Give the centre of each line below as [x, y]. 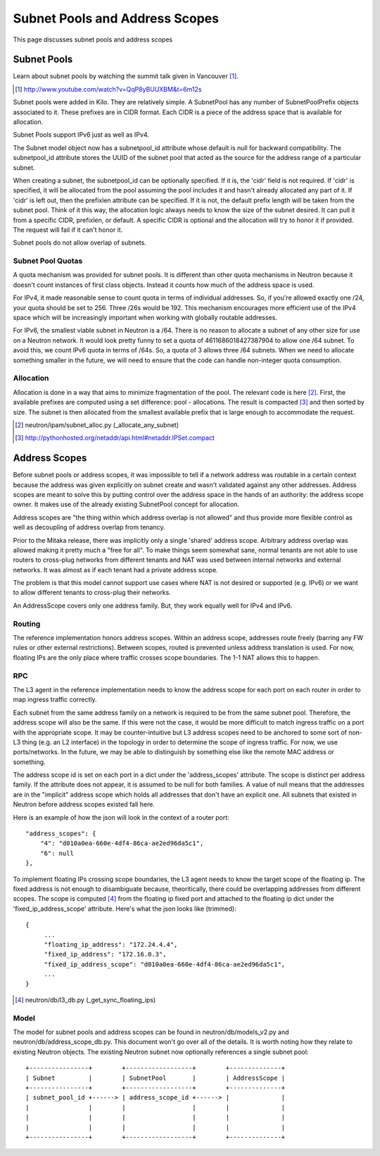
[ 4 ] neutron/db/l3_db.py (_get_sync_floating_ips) [85, 1000]
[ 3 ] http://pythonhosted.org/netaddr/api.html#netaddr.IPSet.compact [115, 438]
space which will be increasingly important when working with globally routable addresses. [145, 318]
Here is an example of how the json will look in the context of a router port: [121, 817]
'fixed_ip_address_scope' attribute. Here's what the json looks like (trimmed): [125, 909]
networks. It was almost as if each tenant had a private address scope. [115, 570]
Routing [27, 624]
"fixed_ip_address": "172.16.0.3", [105, 954]
